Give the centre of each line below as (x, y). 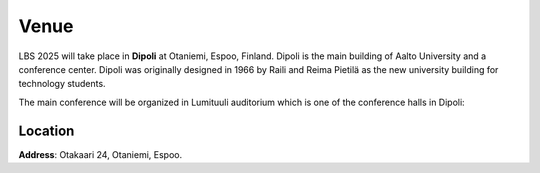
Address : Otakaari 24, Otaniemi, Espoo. (100, 154)
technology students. (62, 84)
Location (46, 130)
